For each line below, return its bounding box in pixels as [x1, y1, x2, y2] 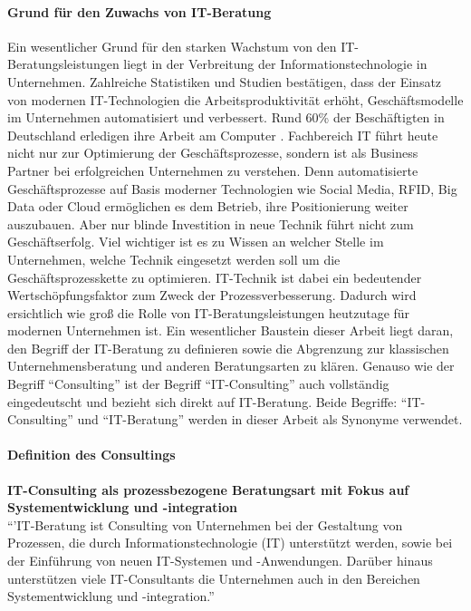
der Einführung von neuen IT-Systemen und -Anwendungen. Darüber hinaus [7, 551, 433, 570]
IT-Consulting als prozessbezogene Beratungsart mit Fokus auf [7, 480, 409, 499]
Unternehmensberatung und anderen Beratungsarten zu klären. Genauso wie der [7, 356, 455, 375]
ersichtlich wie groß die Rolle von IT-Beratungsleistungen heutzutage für [7, 303, 410, 322]
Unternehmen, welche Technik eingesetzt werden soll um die [7, 249, 341, 268]
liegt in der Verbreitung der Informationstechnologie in [123, 54, 428, 73]
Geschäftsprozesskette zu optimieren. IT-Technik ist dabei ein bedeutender [7, 267, 422, 286]
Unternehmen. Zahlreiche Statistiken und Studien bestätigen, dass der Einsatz [7, 72, 442, 91]
